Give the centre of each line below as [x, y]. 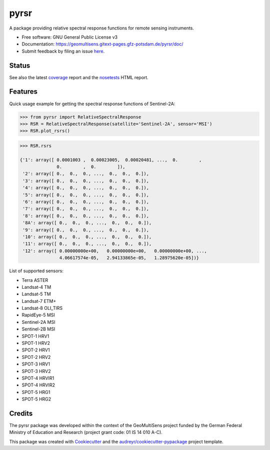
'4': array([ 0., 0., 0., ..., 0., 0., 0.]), [86, 188]
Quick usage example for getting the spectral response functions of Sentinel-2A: [92, 104]
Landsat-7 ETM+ [39, 301]
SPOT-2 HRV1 [36, 350]
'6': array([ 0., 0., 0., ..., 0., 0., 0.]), [86, 202]
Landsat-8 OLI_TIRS [42, 308]
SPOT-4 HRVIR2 [38, 385]
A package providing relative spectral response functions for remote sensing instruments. [102, 28]
